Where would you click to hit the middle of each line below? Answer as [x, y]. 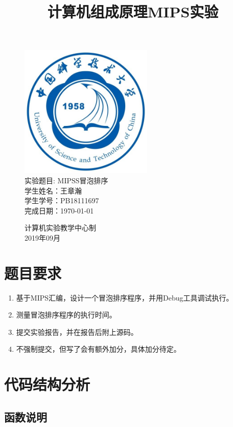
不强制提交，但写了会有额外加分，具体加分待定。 [98, 349]
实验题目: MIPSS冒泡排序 [66, 180]
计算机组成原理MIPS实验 [133, 12]
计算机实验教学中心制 [60, 228]
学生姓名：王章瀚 [53, 190]
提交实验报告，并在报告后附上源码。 [77, 332]
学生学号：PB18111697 [62, 200]
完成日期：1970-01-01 [59, 210]
